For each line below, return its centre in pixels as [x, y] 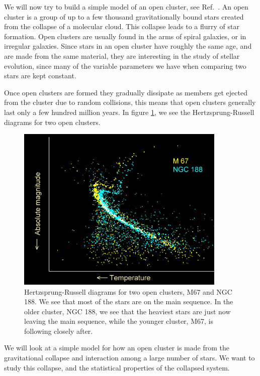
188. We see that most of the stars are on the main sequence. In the [129, 301]
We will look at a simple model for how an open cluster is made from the [117, 348]
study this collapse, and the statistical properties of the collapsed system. [117, 367]
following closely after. [59, 331]
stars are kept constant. [40, 76]
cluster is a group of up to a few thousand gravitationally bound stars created [124, 16]
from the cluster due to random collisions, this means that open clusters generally [130, 102]
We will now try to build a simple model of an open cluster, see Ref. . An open [126, 7]
